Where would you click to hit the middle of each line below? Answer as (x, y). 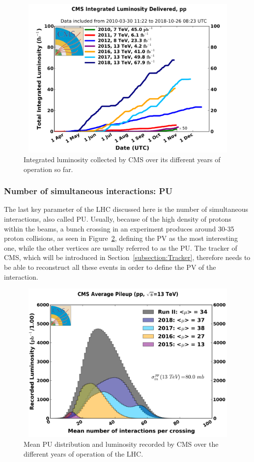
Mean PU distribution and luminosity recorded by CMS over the (121, 444)
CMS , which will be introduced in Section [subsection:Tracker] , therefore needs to (127, 257)
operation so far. (48, 169)
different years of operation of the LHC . (84, 453)
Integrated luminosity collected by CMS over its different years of (122, 159)
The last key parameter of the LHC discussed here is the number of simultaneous (126, 209)
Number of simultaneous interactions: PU (88, 191)
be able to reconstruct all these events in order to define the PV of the (110, 267)
